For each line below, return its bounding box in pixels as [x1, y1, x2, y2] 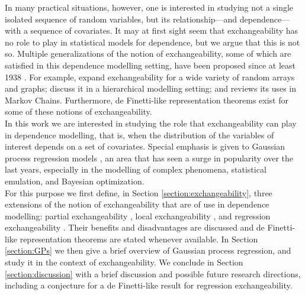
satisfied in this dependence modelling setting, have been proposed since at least [5, 59, 296, 71]
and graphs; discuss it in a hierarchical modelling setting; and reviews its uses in [5, 82, 297, 95]
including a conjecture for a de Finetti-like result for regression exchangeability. [5, 279, 293, 291]
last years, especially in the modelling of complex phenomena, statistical [5, 163, 267, 176]
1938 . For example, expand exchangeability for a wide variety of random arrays [5, 70, 295, 83]
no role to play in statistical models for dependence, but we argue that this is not [5, 35, 300, 48]
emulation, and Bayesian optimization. [5, 174, 145, 187]
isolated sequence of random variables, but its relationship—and [5, 12, 237, 25]
